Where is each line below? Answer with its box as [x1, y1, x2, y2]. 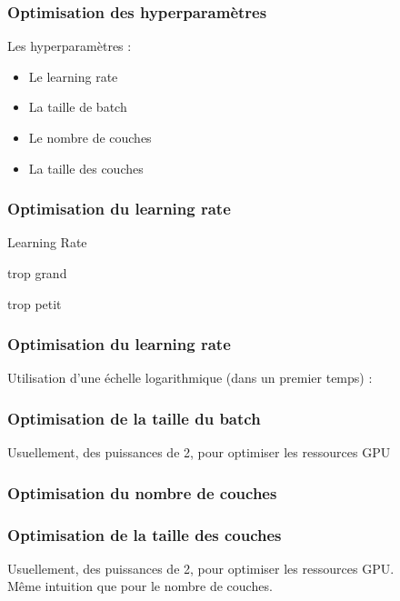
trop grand [7, 264, 67, 282]
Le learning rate [28, 66, 118, 85]
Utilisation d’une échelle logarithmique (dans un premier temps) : [7, 368, 373, 387]
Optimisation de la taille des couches [7, 523, 282, 546]
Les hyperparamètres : [7, 36, 132, 55]
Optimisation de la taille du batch [7, 406, 261, 429]
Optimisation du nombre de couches [7, 481, 277, 504]
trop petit [7, 294, 62, 313]
